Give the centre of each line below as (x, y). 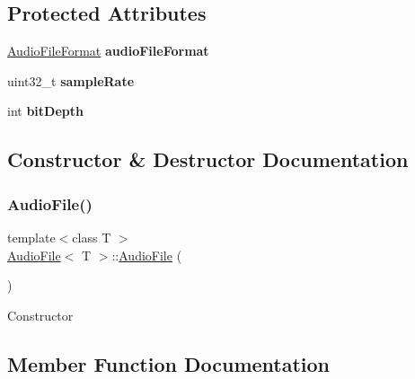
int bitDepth (45, 111)
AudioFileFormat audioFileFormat (108, 51)
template (31, 237)
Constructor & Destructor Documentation (208, 159)
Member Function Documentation (169, 363)
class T (92, 237)
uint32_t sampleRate (71, 80)
